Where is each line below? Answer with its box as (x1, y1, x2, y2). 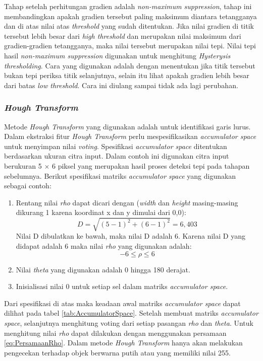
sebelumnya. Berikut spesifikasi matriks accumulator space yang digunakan (4, 170, 236, 181)
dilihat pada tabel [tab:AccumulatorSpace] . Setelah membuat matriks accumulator (4, 308, 258, 318)
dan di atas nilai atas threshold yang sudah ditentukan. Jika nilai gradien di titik (4, 21, 254, 31)
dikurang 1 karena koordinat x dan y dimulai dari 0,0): (16, 207, 186, 218)
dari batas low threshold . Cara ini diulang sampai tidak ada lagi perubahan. (4, 80, 238, 90)
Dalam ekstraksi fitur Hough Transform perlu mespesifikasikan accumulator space (4, 131, 256, 141)
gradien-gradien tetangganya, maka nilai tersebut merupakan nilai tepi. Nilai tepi (4, 40, 256, 51)
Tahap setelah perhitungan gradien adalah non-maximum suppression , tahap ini (4, 1, 252, 11)
